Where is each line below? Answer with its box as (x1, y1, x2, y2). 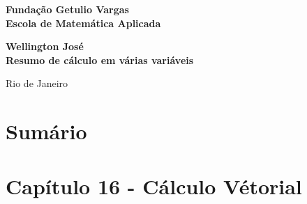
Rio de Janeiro (6, 76, 68, 91)
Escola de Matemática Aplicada (6, 15, 161, 30)
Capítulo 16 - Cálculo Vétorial (6, 171, 302, 200)
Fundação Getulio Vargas (6, 2, 129, 16)
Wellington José (6, 39, 84, 54)
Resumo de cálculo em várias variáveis (6, 52, 194, 67)
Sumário (6, 117, 87, 146)
